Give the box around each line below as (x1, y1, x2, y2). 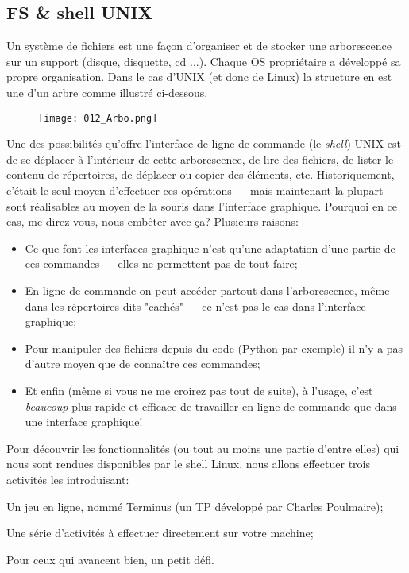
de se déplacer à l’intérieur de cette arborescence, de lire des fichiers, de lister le (6, 150, 394, 167)
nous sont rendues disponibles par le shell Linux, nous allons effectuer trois (6, 455, 370, 472)
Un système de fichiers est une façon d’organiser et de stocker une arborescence (6, 37, 392, 54)
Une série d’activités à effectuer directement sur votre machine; (6, 525, 314, 541)
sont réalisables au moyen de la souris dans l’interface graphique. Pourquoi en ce (6, 197, 398, 214)
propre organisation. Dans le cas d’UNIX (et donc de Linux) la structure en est (6, 68, 392, 85)
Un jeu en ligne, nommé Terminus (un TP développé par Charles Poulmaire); (6, 498, 384, 514)
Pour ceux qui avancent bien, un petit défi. (6, 551, 214, 567)
